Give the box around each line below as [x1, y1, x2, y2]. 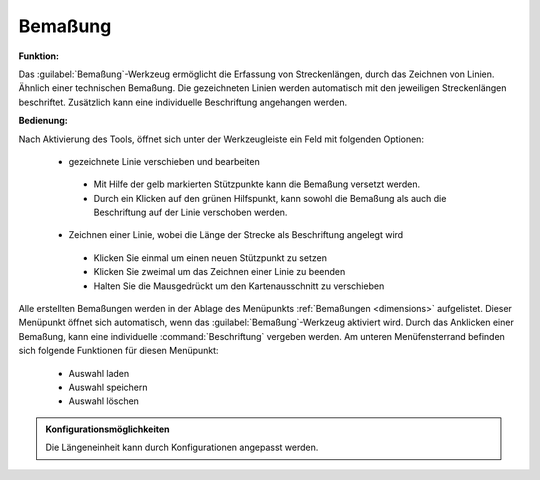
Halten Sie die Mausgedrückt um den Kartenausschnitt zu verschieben [93, 280, 385, 292]
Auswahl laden [68, 367, 130, 379]
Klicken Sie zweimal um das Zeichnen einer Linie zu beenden [93, 266, 346, 278]
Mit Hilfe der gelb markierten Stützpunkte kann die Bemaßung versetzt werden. [93, 178, 420, 190]
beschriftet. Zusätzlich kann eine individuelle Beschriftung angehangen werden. [18, 96, 348, 108]
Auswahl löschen [68, 395, 140, 407]
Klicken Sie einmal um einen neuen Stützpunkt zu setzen [93, 251, 327, 264]
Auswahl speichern [68, 381, 148, 393]
